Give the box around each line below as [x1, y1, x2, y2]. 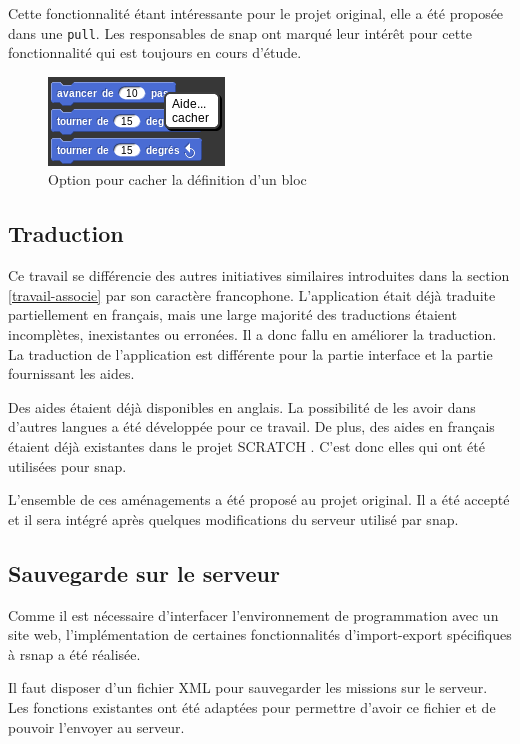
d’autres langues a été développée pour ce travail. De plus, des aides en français [8, 416, 495, 437]
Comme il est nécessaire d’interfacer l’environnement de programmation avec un [8, 604, 499, 625]
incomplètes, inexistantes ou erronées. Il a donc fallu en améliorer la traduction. [8, 324, 497, 345]
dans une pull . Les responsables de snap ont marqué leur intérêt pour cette [8, 22, 472, 43]
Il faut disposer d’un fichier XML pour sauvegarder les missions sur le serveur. [8, 677, 488, 698]
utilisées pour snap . [8, 455, 127, 476]
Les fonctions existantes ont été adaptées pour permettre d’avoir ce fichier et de [8, 696, 496, 717]
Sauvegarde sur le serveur [8, 557, 280, 588]
